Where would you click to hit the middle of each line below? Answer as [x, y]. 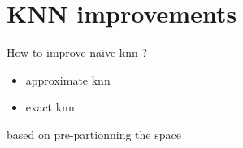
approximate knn [68, 79]
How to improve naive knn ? [77, 52]
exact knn [50, 107]
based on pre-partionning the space [94, 134]
